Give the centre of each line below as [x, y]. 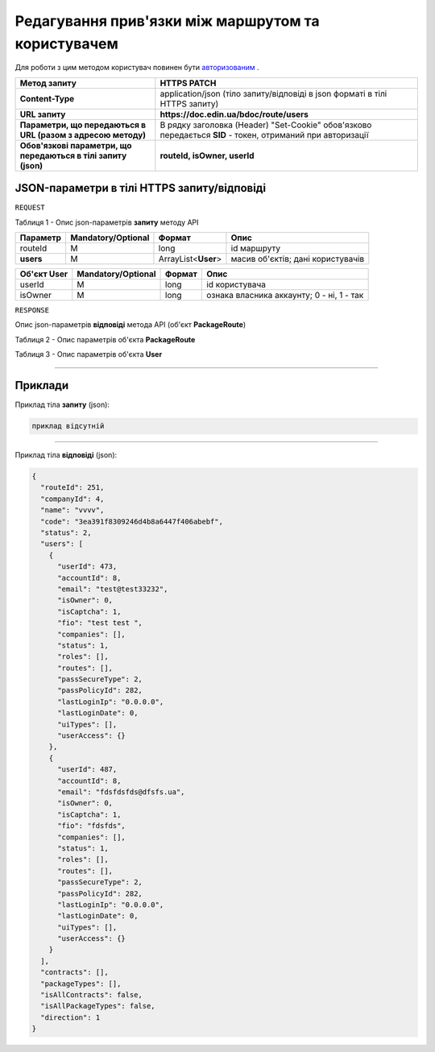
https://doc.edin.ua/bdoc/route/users [234, 114]
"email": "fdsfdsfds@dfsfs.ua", [121, 792]
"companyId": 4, [72, 499]
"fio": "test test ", [100, 623]
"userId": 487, [87, 770]
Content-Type [47, 98]
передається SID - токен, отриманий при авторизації [264, 135]
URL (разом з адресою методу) [83, 135]
